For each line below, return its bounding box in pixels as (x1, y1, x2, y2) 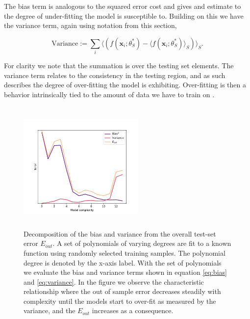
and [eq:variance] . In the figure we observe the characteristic (24, 276, 204, 287)
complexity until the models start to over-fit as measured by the (24, 295, 216, 306)
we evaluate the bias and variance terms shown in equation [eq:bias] (24, 267, 227, 277)
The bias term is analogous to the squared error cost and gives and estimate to (4, 1, 241, 11)
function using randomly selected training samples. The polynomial (24, 247, 225, 258)
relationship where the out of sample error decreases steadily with (24, 286, 221, 296)
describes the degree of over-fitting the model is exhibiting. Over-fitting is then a (4, 80, 246, 90)
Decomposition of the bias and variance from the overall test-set (24, 228, 216, 239)
